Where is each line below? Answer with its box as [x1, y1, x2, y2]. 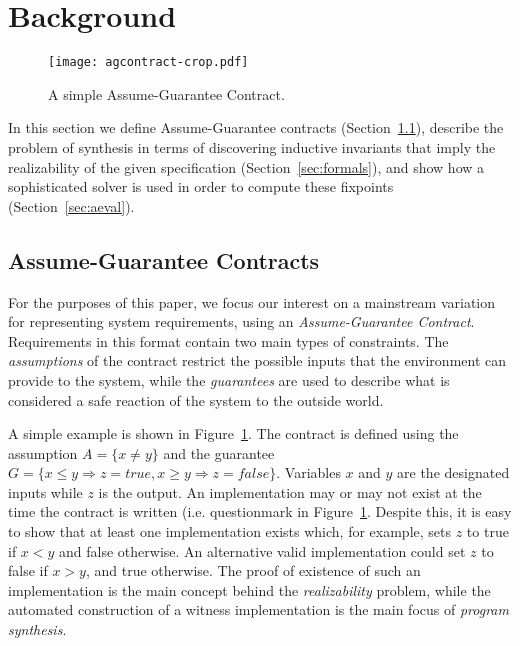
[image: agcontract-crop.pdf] [48, 55, 249, 70]
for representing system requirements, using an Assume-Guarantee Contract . [8, 311, 475, 332]
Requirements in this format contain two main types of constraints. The [8, 330, 449, 351]
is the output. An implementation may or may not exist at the [98, 481, 482, 502]
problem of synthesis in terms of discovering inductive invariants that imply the [8, 136, 496, 157]
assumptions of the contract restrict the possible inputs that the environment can [8, 350, 507, 371]
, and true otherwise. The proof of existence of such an [85, 560, 421, 581]
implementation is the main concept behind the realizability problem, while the [8, 579, 491, 600]
